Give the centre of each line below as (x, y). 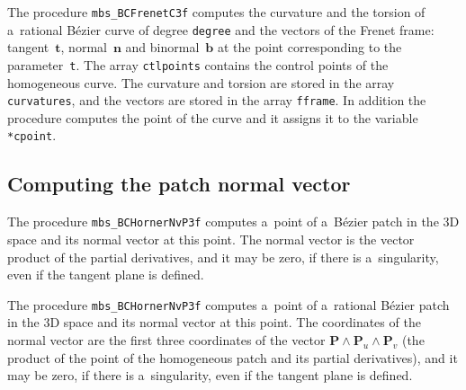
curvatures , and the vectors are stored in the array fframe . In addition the (217, 100)
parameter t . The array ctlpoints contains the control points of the (198, 64)
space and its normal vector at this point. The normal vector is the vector (211, 239)
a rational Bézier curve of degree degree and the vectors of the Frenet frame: (221, 29)
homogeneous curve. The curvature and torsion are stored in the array (201, 82)
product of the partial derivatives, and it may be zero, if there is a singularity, (223, 257)
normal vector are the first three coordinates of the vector (166, 339)
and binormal (162, 47)
